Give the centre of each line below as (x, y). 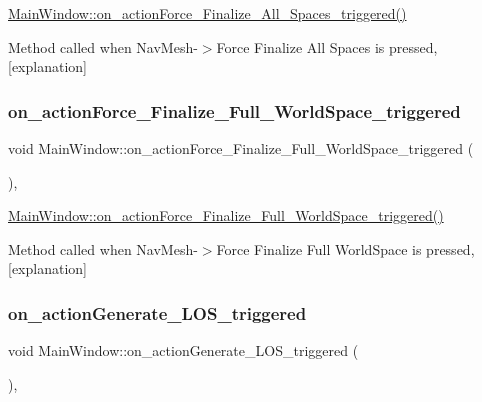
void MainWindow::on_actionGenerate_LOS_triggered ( (183, 350)
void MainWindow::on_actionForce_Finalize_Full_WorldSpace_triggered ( (241, 148)
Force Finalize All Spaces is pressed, (327, 46)
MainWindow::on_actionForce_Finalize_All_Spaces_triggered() (207, 13)
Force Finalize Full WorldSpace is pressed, (345, 248)
